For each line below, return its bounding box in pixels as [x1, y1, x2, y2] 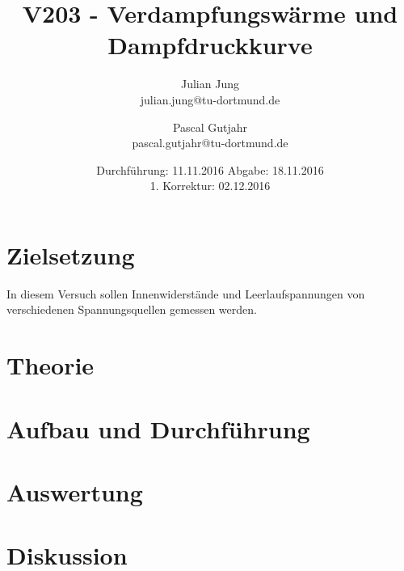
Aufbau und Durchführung [6, 412, 310, 445]
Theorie [6, 349, 95, 382]
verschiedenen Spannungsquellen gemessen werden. [6, 301, 257, 318]
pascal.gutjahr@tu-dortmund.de [132, 134, 288, 151]
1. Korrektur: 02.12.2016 [149, 177, 271, 194]
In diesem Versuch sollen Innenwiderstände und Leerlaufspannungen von [6, 285, 365, 302]
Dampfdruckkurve [107, 28, 313, 61]
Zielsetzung [6, 238, 135, 271]
